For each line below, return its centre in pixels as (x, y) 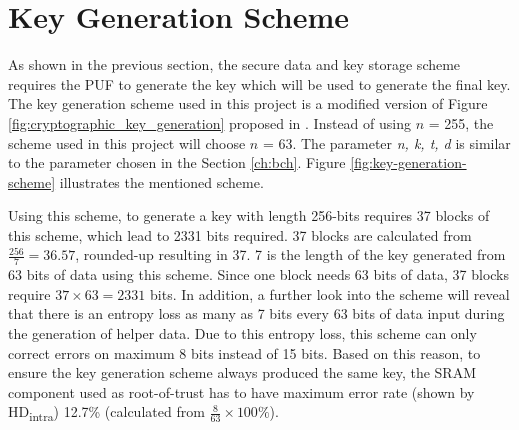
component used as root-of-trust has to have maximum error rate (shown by (241, 391)
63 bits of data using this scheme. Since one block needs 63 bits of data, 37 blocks (259, 274)
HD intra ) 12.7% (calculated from (106, 413)
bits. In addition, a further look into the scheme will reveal (330, 293)
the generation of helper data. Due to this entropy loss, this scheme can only (242, 333)
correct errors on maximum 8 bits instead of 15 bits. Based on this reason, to (244, 352)
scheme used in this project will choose (127, 142)
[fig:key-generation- (408, 162)
